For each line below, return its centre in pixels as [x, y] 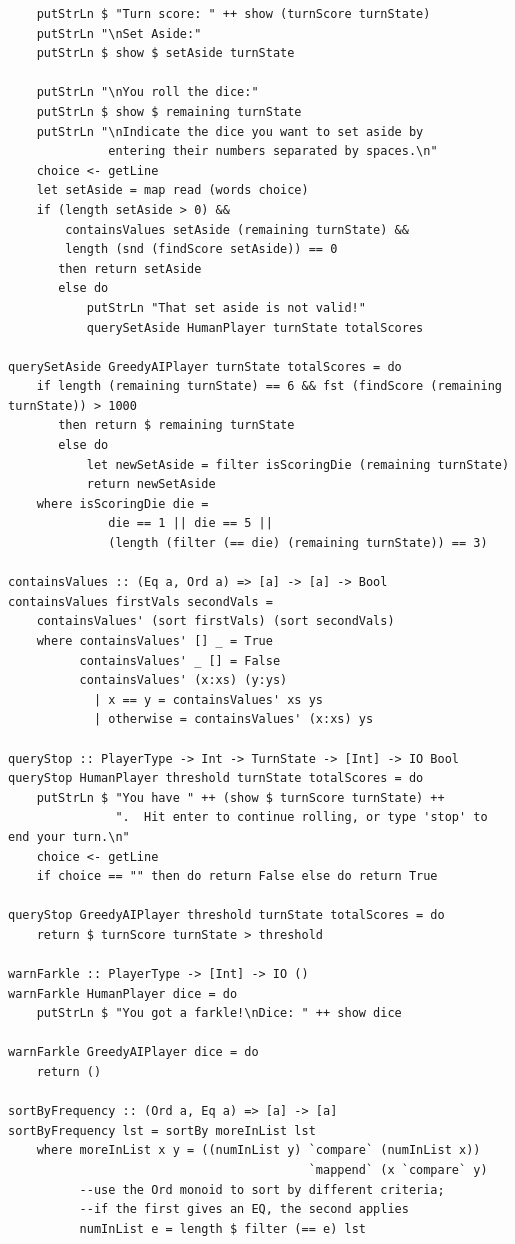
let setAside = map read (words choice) [172, 190]
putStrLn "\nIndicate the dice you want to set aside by [230, 131]
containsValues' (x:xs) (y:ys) [183, 680]
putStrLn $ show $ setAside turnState [165, 53]
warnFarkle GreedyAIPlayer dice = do [133, 1052]
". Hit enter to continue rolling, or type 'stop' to [301, 817]
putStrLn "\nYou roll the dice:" [147, 92]
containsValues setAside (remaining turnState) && [237, 229]
